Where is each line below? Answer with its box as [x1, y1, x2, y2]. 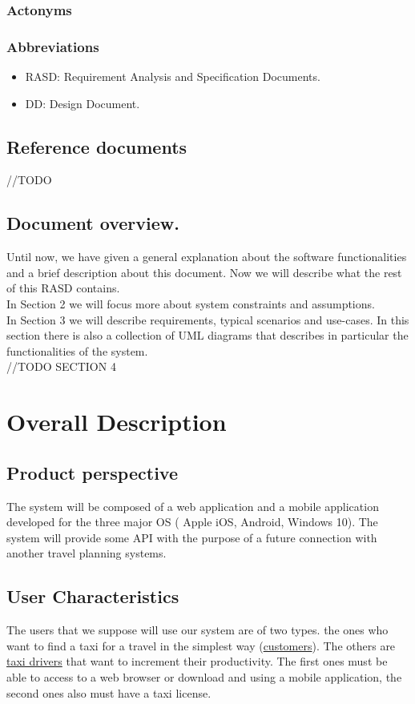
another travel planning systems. [6, 545, 167, 561]
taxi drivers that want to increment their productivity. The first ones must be [6, 653, 388, 670]
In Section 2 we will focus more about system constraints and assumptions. [6, 296, 375, 312]
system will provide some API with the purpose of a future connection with [6, 529, 377, 545]
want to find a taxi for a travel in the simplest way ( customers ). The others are [6, 637, 396, 654]
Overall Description [6, 405, 227, 438]
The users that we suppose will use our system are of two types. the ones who [6, 622, 389, 638]
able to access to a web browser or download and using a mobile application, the [6, 668, 402, 685]
